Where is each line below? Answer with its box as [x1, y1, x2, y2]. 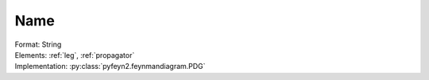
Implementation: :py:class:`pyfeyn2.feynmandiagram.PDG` [14, 62, 206, 71]
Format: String [14, 40, 62, 49]
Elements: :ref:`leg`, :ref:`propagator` [14, 50, 135, 59]
